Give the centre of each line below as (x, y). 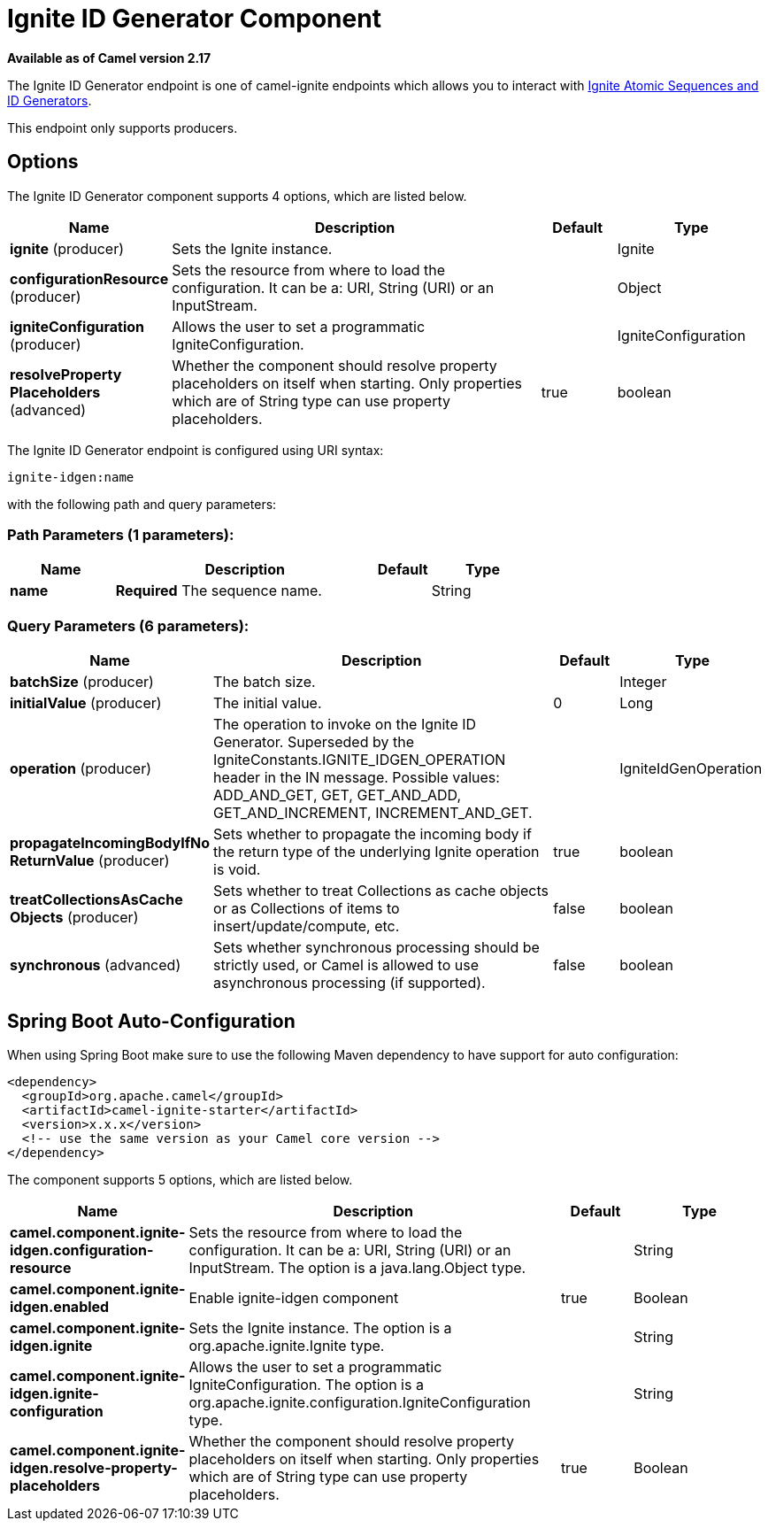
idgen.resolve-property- (94, 1467)
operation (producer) (81, 769)
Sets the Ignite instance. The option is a (320, 1327)
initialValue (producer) (86, 703)
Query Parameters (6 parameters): (128, 625)
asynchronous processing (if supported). (349, 983)
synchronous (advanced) (96, 965)
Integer (643, 682)
